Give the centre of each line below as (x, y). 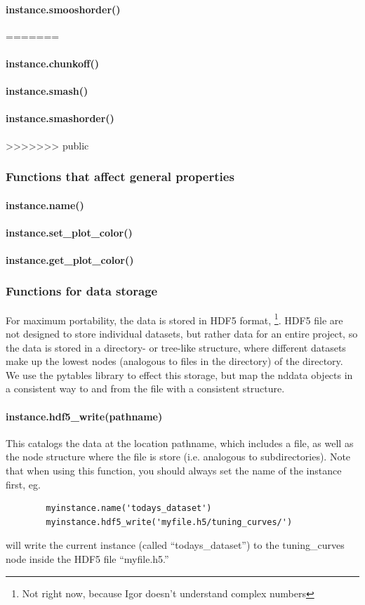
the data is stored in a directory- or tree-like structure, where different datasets (176, 347)
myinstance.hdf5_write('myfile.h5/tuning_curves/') (169, 522)
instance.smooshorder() (63, 9)
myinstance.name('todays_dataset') (129, 508)
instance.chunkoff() (52, 63)
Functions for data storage (82, 291)
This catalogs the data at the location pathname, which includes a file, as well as (180, 443)
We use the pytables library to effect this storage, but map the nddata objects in (179, 374)
